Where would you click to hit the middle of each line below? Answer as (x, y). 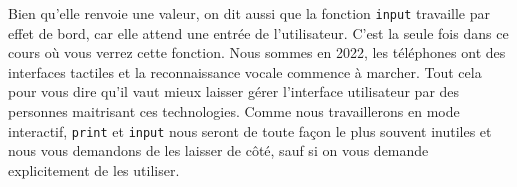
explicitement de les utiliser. (94, 169)
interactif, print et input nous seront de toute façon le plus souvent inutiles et (250, 130)
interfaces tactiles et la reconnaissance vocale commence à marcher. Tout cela (245, 71)
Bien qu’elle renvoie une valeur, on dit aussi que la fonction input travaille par (249, 13)
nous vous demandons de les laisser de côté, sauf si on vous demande (218, 150)
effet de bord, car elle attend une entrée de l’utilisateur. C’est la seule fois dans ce (258, 32)
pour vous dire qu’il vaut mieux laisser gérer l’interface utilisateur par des (234, 91)
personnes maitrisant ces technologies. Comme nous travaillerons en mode (234, 111)
